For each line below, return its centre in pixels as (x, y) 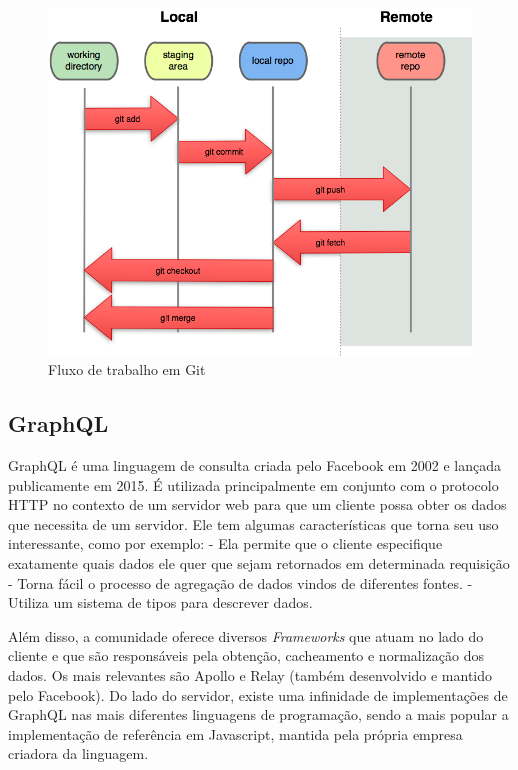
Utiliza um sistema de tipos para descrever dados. (160, 602)
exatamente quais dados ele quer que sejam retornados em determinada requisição (259, 562)
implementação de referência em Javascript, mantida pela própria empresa (235, 733)
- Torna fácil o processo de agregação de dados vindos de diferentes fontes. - (240, 582)
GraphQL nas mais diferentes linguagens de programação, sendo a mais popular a (258, 714)
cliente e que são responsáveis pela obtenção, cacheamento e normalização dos (246, 655)
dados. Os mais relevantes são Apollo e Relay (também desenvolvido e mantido (250, 674)
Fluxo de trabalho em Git (127, 369)
